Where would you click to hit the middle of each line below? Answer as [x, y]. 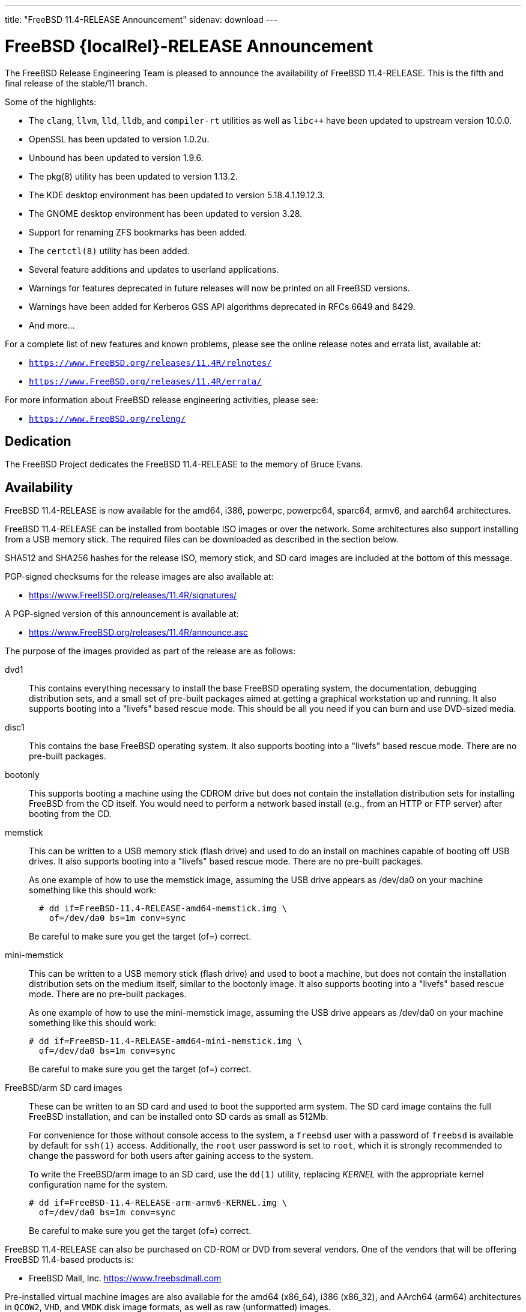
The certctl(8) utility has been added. [109, 251]
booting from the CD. [70, 814]
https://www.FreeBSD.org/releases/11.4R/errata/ [145, 381]
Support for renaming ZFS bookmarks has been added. [138, 232]
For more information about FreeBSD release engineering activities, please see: [162, 399]
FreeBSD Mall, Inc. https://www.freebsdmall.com [125, 1278]
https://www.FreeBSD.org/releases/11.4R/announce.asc [138, 633]
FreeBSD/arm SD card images [64, 1088]
